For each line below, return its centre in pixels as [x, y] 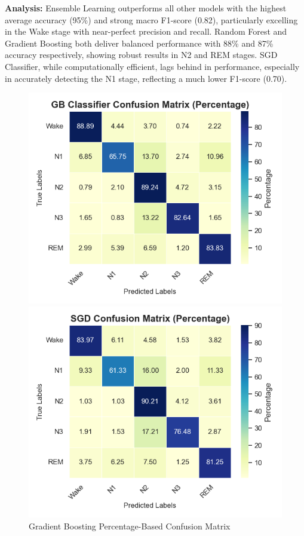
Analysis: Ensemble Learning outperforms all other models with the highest [146, 8]
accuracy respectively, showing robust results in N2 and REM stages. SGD [141, 55]
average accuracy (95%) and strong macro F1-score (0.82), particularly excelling [151, 19]
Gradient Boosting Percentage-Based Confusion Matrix [130, 526]
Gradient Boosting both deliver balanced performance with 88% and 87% [139, 43]
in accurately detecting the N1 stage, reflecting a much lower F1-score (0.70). [146, 78]
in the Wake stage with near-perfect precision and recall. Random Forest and [146, 31]
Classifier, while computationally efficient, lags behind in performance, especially [152, 66]
